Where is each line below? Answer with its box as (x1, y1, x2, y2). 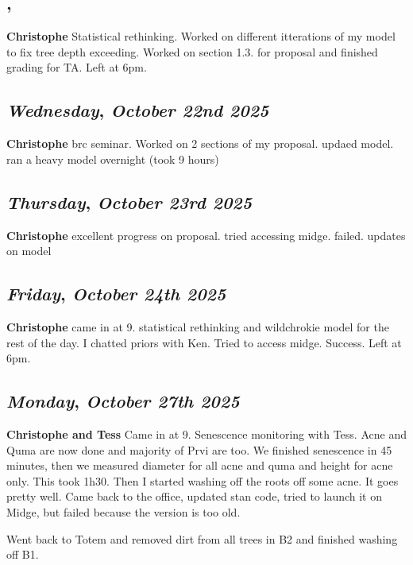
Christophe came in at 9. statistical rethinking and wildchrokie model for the (6, 318, 389, 335)
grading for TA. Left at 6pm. (6, 59, 147, 75)
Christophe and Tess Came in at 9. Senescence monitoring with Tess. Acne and (6, 425, 407, 442)
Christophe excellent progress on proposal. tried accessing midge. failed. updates (6, 226, 406, 243)
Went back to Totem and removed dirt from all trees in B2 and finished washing (6, 530, 398, 547)
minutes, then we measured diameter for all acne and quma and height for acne (6, 457, 393, 474)
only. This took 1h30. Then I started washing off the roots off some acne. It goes (6, 472, 399, 489)
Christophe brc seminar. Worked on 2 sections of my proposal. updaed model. (6, 135, 394, 152)
